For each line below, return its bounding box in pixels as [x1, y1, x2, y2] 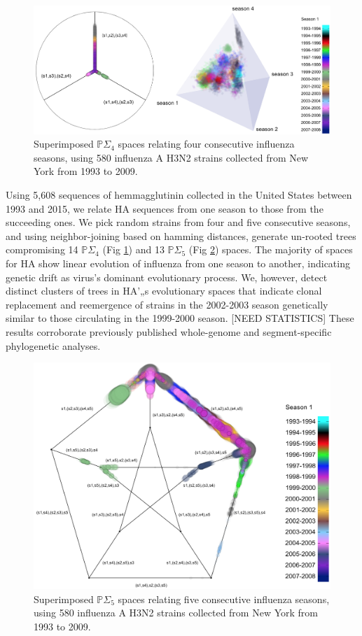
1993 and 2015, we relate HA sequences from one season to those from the [6, 201, 323, 215]
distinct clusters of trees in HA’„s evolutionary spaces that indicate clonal [6, 283, 322, 298]
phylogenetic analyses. [6, 338, 101, 353]
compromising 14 [6, 242, 78, 257]
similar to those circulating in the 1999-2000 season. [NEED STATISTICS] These [6, 311, 354, 325]
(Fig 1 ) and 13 [102, 242, 165, 257]
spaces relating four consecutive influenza [118, 136, 295, 151]
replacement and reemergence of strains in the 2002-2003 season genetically [6, 297, 328, 311]
